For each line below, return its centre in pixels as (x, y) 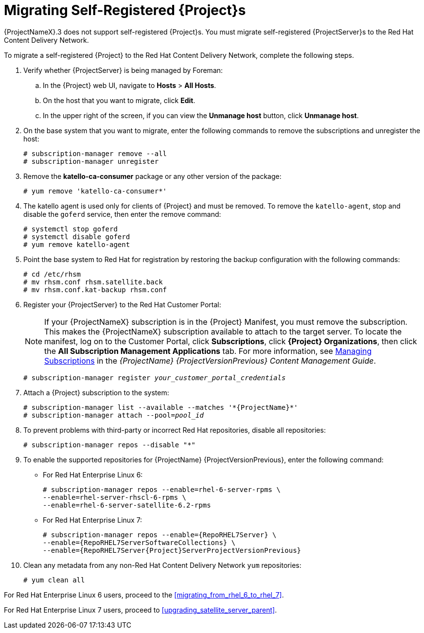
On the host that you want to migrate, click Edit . (119, 100)
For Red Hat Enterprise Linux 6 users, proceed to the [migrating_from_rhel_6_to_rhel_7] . (144, 595)
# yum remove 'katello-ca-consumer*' (95, 191)
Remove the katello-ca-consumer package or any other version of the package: (152, 176)
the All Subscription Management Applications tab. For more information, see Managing (208, 351)
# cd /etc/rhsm (52, 274)
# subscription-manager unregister (91, 161)
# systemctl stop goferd (71, 229)
